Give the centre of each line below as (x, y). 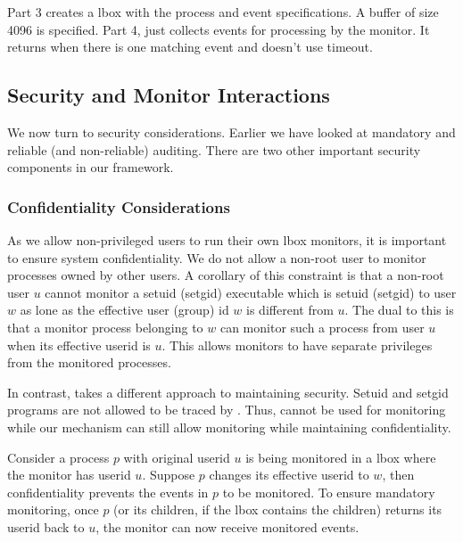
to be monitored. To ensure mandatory (329, 492)
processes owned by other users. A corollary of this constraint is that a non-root (226, 275)
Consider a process (58, 457)
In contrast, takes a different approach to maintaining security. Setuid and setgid (228, 392)
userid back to (46, 526)
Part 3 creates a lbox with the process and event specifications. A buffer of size (223, 12)
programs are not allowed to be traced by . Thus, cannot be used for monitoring (227, 410)
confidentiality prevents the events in (108, 492)
